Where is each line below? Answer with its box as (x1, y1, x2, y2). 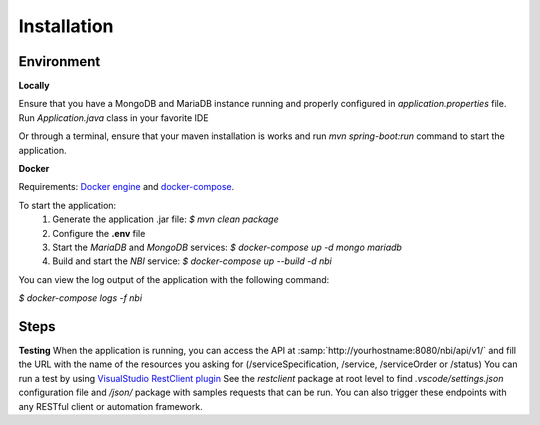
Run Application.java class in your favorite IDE (18, 111, 209, 124)
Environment (18, 53, 101, 70)
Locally (18, 80, 50, 92)
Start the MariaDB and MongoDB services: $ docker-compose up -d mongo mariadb (52, 241, 402, 253)
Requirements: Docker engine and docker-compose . (18, 181, 235, 193)
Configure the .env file (52, 227, 146, 239)
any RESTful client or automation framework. (18, 400, 204, 412)
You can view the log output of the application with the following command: (18, 273, 330, 285)
